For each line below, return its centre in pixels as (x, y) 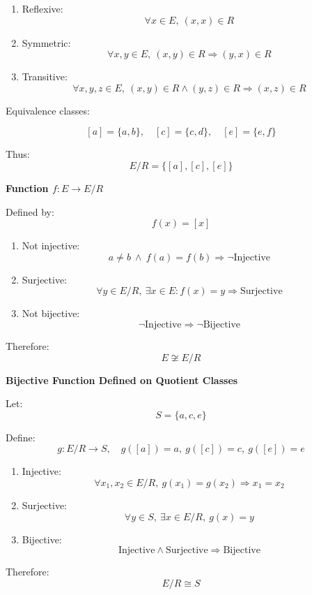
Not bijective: (51, 313)
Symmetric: (46, 42)
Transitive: (45, 76)
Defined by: (30, 211)
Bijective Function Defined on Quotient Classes (122, 380)
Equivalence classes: (48, 110)
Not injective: (51, 245)
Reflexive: (42, 8)
